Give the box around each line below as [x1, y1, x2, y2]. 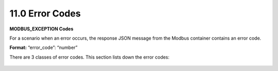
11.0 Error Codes [9, 8, 81, 19]
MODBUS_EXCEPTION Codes [9, 26, 74, 32]
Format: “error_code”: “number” [9, 44, 78, 51]
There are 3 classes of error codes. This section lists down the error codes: [9, 54, 170, 60]
